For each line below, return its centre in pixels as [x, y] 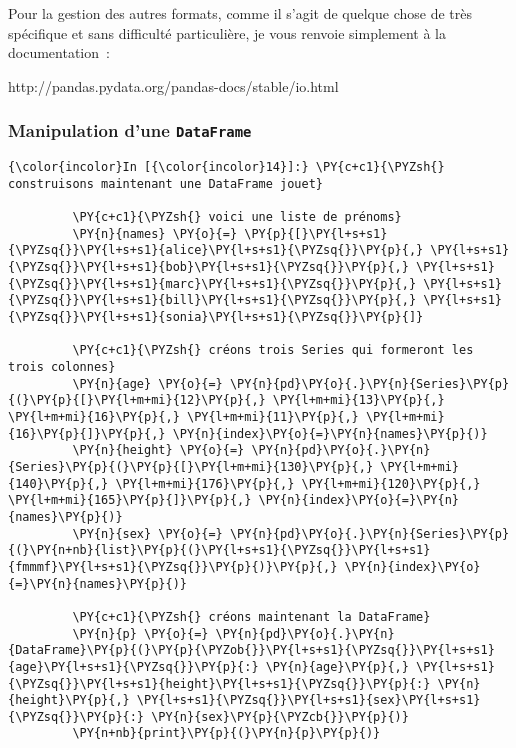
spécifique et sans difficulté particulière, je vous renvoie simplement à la [227, 32]
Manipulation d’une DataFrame [130, 130]
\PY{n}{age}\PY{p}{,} [337, 666]
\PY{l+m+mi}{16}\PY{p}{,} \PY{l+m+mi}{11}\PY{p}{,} [183, 417]
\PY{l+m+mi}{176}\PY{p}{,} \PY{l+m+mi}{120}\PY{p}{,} [298, 483]
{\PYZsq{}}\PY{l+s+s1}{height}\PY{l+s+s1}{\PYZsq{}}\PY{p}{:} [219, 683]
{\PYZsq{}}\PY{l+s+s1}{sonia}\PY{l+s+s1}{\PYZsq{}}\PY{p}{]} [216, 317]
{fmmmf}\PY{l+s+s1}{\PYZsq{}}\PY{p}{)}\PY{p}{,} [173, 566]
